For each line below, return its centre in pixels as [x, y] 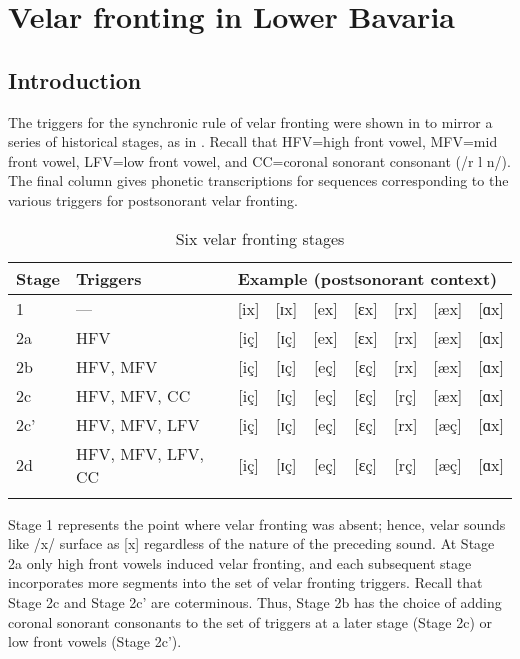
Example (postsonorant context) [367, 278]
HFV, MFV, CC [133, 395]
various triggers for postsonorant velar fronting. [153, 199]
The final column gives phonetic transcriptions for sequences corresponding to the [258, 180]
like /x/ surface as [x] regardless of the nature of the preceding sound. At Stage [251, 543]
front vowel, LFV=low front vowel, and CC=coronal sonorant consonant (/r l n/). [259, 160]
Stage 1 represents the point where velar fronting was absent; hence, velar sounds [257, 523]
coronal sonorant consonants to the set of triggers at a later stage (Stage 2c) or [250, 621]
